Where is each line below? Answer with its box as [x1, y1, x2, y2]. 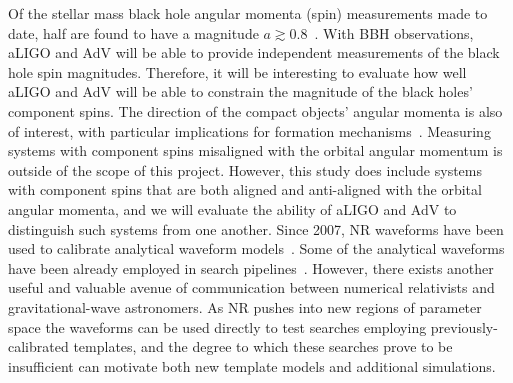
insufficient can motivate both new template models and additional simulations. [8, 355, 496, 376]
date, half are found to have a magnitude [8, 22, 259, 43]
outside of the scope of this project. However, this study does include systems [8, 159, 483, 180]
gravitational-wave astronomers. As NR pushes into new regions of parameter [8, 296, 482, 317]
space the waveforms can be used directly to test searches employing [8, 316, 427, 337]
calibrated [8, 336, 69, 357]
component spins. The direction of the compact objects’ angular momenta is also [8, 100, 503, 121]
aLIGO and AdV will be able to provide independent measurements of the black [8, 42, 500, 63]
